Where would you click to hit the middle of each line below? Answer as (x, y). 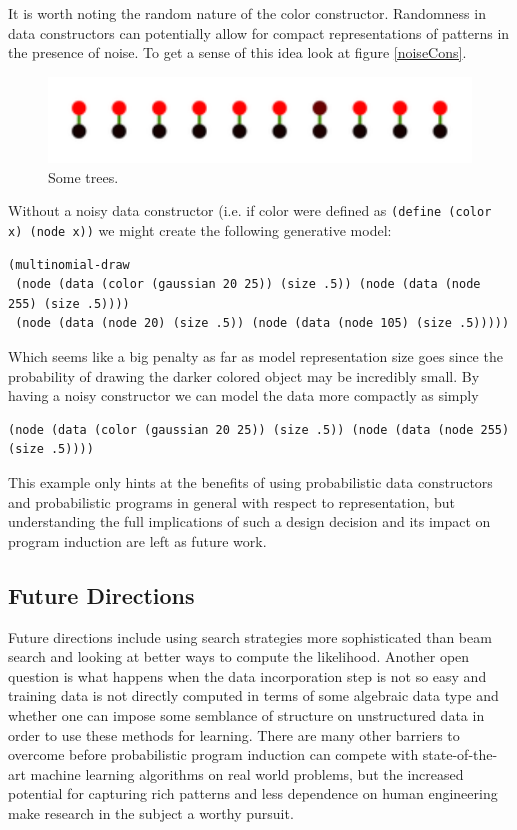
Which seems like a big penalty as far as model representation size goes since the (255, 356)
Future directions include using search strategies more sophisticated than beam (250, 636)
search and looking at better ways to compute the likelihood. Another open (239, 656)
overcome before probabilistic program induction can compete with (213, 754)
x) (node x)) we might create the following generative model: (200, 230)
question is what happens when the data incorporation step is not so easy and (247, 675)
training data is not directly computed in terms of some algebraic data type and (253, 695)
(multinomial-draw (69, 264)
